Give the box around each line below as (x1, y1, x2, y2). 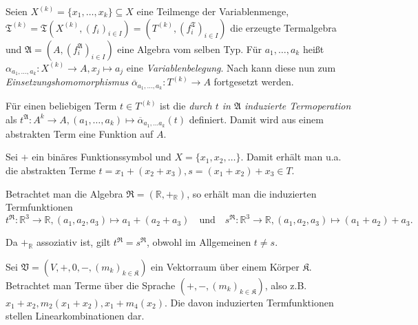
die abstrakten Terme (6, 162, 96, 177)
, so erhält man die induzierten (187, 186, 317, 200)
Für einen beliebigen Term (6, 98, 117, 113)
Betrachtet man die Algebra (6, 186, 123, 200)
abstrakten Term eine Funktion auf (6, 126, 154, 140)
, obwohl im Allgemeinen (146, 235, 251, 249)
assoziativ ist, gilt (36, 235, 111, 249)
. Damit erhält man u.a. (240, 149, 342, 164)
